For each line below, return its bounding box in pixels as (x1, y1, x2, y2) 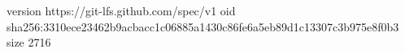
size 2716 (7, 34, 51, 51)
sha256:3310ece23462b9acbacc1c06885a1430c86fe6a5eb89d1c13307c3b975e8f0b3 (7, 18, 399, 35)
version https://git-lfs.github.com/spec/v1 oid (7, 2, 236, 18)
